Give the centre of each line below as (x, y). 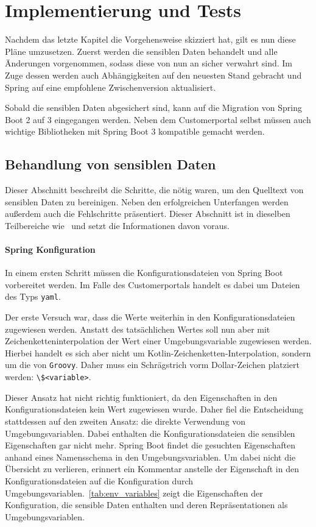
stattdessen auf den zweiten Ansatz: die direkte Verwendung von (125, 421)
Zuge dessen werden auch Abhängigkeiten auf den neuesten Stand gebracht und (153, 75)
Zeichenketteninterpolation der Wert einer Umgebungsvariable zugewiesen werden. (158, 341)
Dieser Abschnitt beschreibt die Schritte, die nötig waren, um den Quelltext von (154, 190)
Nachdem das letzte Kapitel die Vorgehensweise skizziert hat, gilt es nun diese (150, 39)
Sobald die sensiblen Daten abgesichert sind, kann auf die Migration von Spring (153, 108)
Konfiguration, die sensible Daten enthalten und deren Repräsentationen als (146, 505)
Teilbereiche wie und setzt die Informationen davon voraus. (117, 225)
